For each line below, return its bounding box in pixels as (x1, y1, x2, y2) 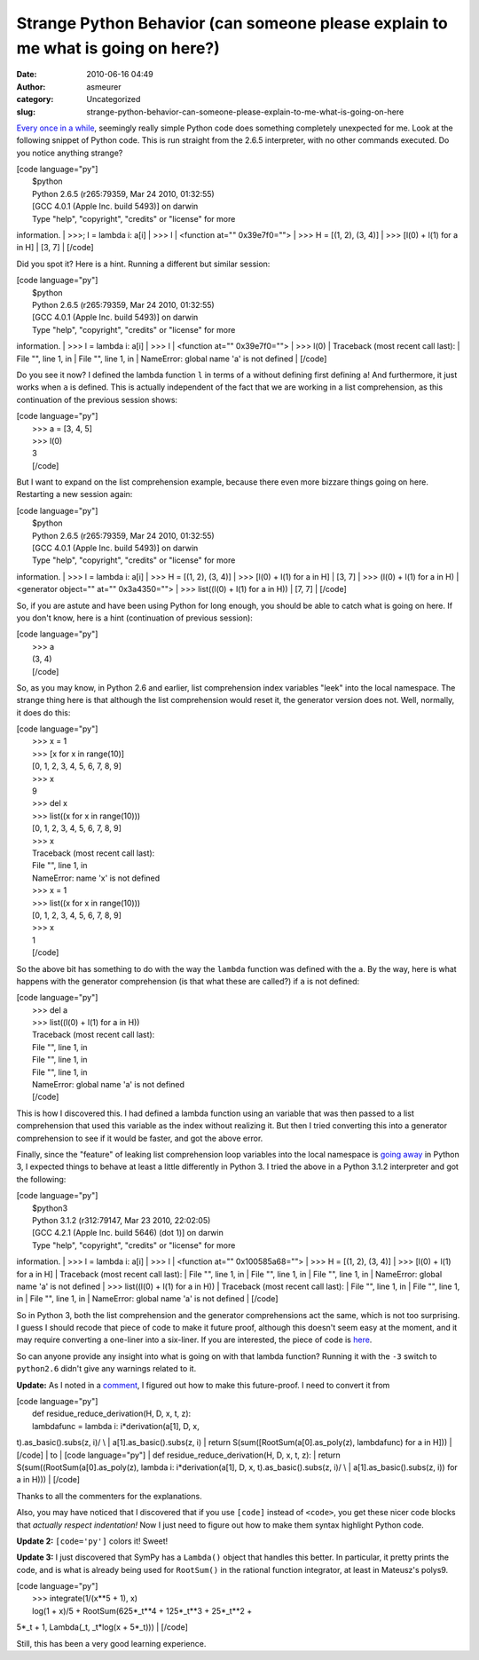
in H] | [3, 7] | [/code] (16, 242, 94, 253)
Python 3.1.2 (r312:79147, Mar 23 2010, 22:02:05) (32, 1214, 211, 1225)
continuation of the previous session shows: (16, 394, 177, 405)
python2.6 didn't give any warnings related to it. (16, 1364, 197, 1374)
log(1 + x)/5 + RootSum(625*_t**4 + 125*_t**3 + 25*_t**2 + (32, 1605, 253, 1616)
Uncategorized (86, 94, 141, 105)
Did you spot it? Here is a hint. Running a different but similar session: (16, 258, 271, 269)
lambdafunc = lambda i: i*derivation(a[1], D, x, (32, 1420, 200, 1431)
